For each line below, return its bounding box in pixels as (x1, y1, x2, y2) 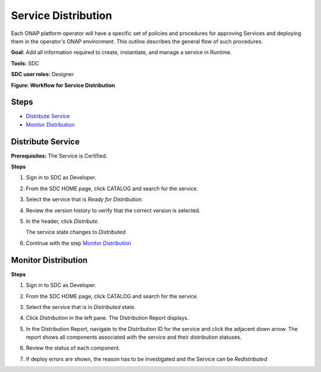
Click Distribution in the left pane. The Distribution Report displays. (26, 314, 190, 321)
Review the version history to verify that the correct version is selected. (26, 207, 201, 214)
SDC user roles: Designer (11, 71, 74, 78)
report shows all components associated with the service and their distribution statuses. (26, 333, 242, 341)
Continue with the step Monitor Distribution (26, 239, 132, 247)
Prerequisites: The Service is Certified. (11, 152, 108, 159)
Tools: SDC (11, 59, 39, 67)
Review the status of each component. (26, 345, 121, 352)
